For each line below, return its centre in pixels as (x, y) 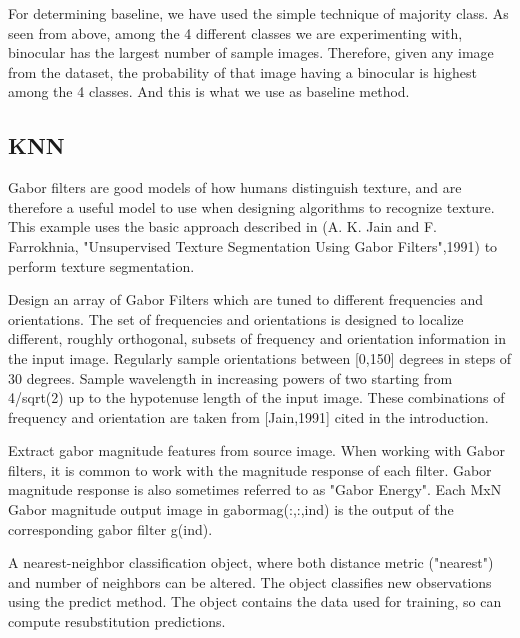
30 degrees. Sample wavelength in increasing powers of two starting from (230, 377)
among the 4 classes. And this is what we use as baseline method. (209, 91)
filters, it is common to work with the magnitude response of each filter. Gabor (250, 469)
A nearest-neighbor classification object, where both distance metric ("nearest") (251, 562)
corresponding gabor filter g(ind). (110, 528)
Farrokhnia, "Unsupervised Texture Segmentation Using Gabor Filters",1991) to (253, 245)
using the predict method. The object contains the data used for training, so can (255, 601)
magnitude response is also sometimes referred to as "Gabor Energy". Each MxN (255, 489)
